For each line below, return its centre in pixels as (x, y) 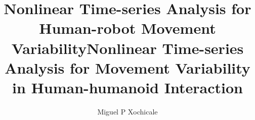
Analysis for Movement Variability (127, 67)
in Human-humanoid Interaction (127, 87)
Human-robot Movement (127, 28)
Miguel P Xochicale (127, 111)
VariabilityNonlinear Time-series (127, 48)
